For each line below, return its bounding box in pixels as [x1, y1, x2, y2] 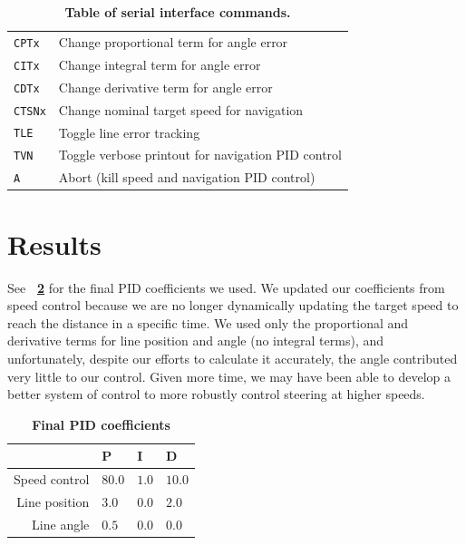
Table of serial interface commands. [64, 3, 291, 21]
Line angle [32, 514, 90, 533]
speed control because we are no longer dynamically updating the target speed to [7, 296, 459, 315]
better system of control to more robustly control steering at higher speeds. [7, 384, 425, 404]
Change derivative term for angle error [58, 77, 273, 96]
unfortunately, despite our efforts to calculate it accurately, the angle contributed [7, 348, 458, 367]
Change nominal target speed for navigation [58, 100, 304, 119]
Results [7, 225, 102, 262]
